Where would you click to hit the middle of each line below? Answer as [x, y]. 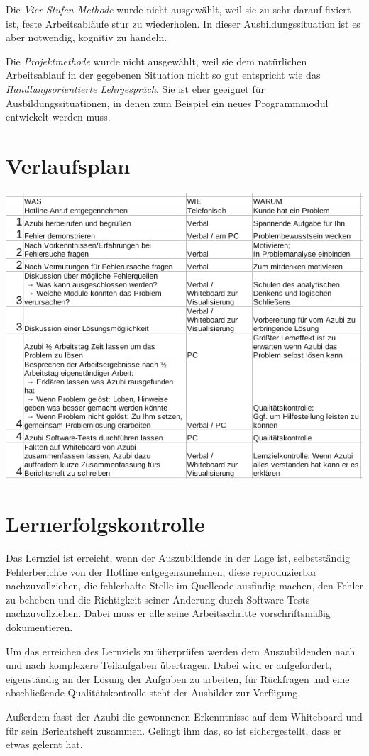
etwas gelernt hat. [44, 744]
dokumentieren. [39, 627]
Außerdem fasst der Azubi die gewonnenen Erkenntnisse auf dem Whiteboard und [184, 717]
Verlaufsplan [68, 165]
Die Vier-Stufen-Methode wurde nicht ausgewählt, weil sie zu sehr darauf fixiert [178, 9]
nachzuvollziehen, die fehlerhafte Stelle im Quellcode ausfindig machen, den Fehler [184, 585]
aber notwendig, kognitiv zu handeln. [87, 37]
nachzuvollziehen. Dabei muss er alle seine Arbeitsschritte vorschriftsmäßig [168, 613]
